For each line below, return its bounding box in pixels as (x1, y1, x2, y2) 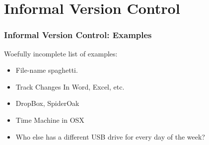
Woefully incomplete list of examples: (4, 48, 118, 58)
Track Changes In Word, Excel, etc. (15, 81, 125, 92)
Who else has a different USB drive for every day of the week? (15, 131, 205, 142)
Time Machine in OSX (15, 114, 84, 125)
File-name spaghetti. (15, 65, 78, 75)
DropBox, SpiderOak (15, 98, 79, 108)
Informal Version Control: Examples (4, 29, 152, 41)
